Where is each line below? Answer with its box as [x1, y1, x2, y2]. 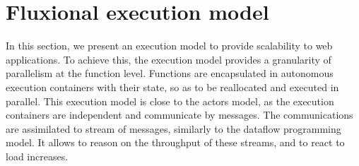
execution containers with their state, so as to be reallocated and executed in [6, 79, 339, 94]
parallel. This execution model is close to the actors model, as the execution [6, 93, 334, 108]
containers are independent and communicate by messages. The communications [6, 107, 353, 122]
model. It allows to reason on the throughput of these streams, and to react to [6, 135, 345, 150]
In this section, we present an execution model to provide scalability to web [6, 38, 333, 53]
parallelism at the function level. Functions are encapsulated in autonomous [6, 66, 334, 81]
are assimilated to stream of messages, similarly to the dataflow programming [6, 121, 341, 136]
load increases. [6, 148, 69, 163]
